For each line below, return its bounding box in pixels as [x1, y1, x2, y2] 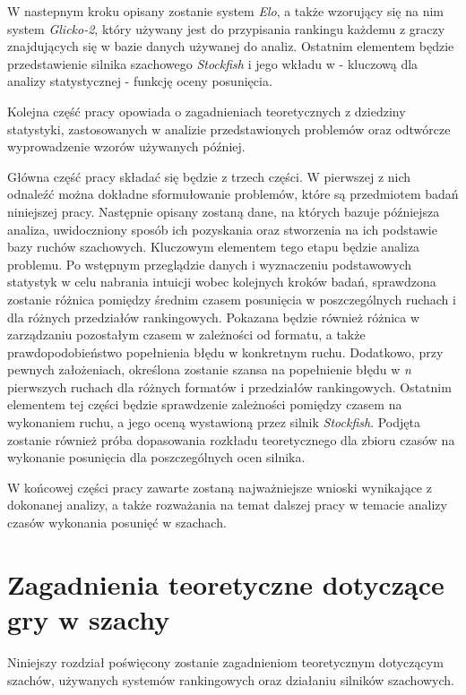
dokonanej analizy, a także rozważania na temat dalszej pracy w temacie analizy [7, 495, 447, 514]
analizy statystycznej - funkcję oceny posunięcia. [7, 72, 272, 90]
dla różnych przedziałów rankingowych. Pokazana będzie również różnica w [7, 307, 420, 326]
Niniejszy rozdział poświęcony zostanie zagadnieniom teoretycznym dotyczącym [7, 652, 444, 671]
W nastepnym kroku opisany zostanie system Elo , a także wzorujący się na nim [7, 2, 444, 20]
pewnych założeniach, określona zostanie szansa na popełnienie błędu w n [7, 360, 411, 379]
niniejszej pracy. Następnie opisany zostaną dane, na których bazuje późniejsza [7, 202, 440, 220]
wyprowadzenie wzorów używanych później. [7, 137, 246, 156]
